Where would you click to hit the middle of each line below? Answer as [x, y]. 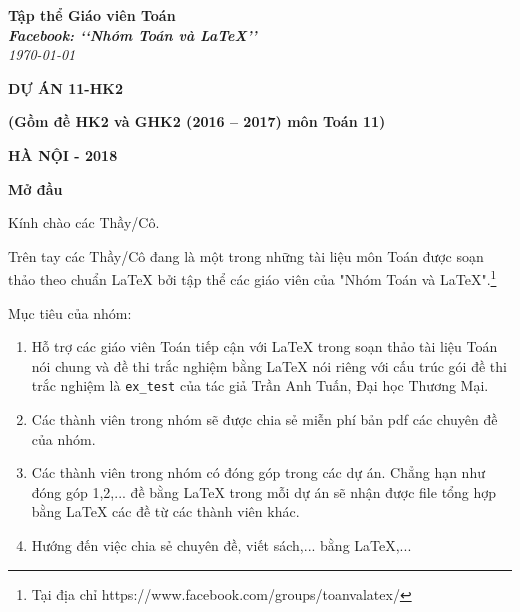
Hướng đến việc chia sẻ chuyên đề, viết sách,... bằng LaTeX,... [221, 545]
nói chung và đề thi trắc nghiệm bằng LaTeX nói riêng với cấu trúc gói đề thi [269, 365]
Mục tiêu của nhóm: [70, 312]
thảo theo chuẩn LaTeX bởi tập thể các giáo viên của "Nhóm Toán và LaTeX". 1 [252, 277]
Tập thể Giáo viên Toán [92, 15]
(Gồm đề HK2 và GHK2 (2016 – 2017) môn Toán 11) [197, 121]
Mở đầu [35, 188]
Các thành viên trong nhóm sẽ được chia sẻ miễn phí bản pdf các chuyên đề [264, 419]
